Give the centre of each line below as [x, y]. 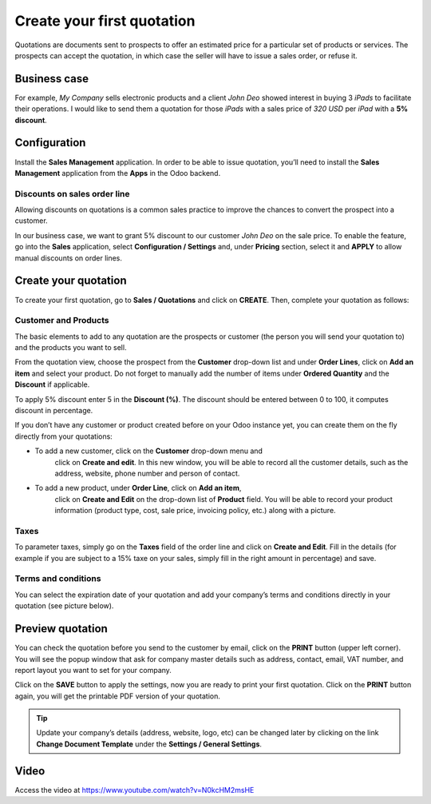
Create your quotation [71, 281]
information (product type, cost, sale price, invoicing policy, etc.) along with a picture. [195, 511]
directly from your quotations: [64, 436]
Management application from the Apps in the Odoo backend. [118, 173]
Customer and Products [62, 320]
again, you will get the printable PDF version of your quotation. [118, 696]
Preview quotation [61, 629]
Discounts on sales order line [72, 193]
